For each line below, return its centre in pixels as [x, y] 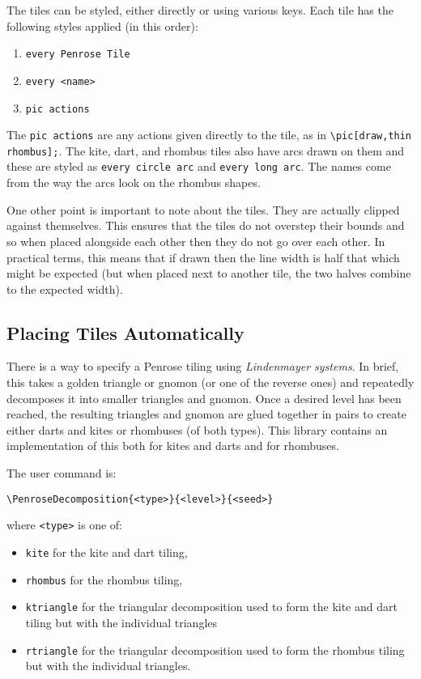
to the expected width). [65, 289]
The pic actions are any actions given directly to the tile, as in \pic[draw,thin [209, 135]
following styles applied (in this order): [102, 25]
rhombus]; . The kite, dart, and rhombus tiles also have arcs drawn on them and [206, 150]
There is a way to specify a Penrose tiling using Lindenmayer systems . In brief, [203, 366]
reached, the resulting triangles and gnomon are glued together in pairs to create [207, 414]
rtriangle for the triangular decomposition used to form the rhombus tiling [215, 649]
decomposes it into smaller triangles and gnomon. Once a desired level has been [204, 398]
